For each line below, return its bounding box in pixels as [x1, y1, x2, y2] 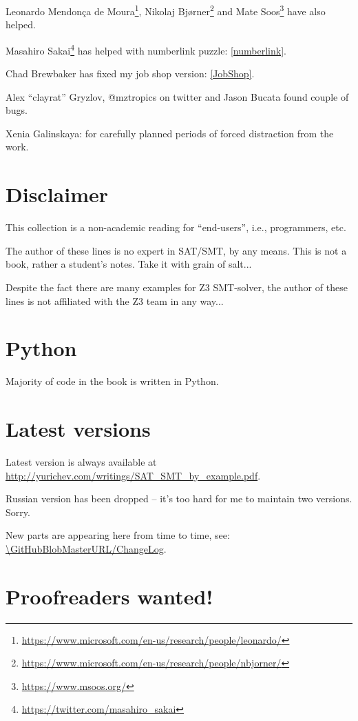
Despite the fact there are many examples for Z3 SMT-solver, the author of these [6, 279, 348, 294]
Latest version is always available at [6, 455, 157, 468]
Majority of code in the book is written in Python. [6, 374, 219, 388]
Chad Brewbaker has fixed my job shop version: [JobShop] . [6, 66, 255, 81]
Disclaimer [6, 180, 109, 208]
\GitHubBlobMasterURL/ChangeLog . [6, 541, 167, 555]
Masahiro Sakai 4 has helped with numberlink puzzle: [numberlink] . [6, 41, 286, 57]
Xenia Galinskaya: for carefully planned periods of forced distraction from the [6, 126, 334, 140]
